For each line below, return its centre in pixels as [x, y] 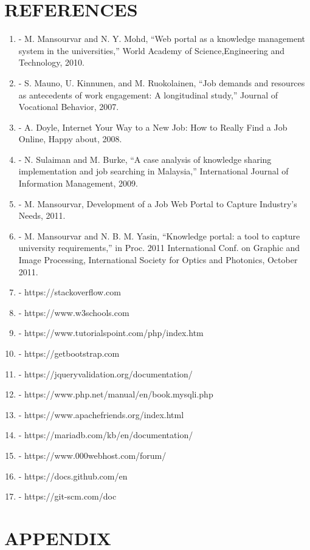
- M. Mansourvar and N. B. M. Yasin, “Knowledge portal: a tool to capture [159, 235]
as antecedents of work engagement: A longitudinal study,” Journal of [148, 95]
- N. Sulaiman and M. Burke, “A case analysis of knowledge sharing [145, 159]
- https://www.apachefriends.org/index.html [101, 414]
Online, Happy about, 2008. [70, 139]
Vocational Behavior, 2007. [69, 107]
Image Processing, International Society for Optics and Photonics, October [158, 260]
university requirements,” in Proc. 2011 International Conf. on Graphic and [159, 248]
